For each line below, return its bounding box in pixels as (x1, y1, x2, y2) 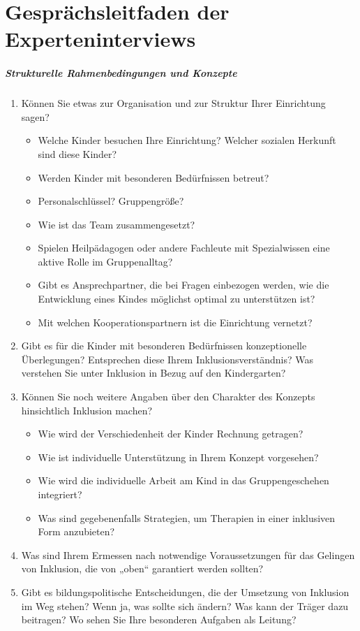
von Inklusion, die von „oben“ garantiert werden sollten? (21, 561, 264, 576)
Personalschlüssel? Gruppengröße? (38, 194, 184, 208)
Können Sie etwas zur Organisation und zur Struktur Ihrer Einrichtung (21, 96, 326, 110)
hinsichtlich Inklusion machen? (21, 402, 153, 417)
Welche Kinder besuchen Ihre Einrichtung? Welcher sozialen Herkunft (38, 133, 336, 147)
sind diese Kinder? (38, 146, 117, 161)
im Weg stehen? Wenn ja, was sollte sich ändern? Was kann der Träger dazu (21, 598, 349, 613)
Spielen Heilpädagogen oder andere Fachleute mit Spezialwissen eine (38, 240, 330, 255)
